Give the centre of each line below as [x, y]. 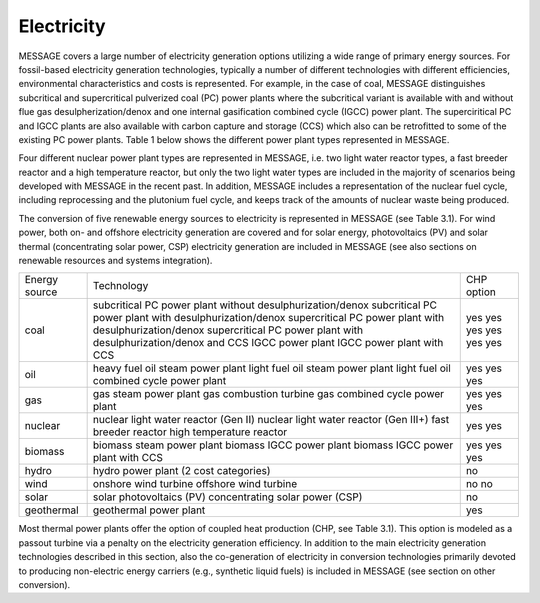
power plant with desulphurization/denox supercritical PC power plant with [268, 318]
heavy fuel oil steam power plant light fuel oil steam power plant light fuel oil [272, 368]
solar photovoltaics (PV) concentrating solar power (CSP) [227, 497]
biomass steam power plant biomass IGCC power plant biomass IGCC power [273, 445]
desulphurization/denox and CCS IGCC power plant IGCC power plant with [268, 343]
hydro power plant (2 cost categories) [181, 471]
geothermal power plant [149, 510]
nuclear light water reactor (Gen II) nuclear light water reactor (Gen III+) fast [271, 420]
